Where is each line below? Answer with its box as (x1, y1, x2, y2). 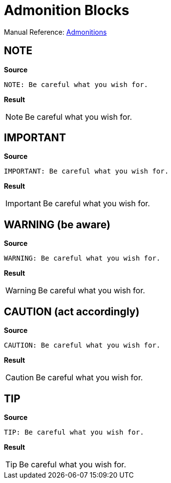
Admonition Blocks (4, 2, 129, 19)
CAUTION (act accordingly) (4, 305, 140, 318)
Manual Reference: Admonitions (4, 27, 107, 36)
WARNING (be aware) (4, 218, 110, 231)
